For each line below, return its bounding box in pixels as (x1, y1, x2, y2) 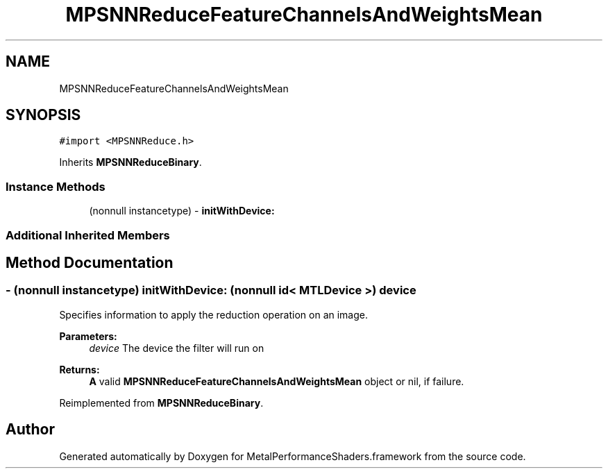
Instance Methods (6, 179, 105, 194)
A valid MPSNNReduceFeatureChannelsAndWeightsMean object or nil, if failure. (89, 375, 464, 387)
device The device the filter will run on (89, 341, 264, 354)
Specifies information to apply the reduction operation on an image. (59, 308, 369, 321)
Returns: (59, 363, 100, 375)
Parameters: (59, 330, 117, 342)
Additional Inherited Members (6, 228, 170, 242)
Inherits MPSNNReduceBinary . (59, 156, 202, 169)
